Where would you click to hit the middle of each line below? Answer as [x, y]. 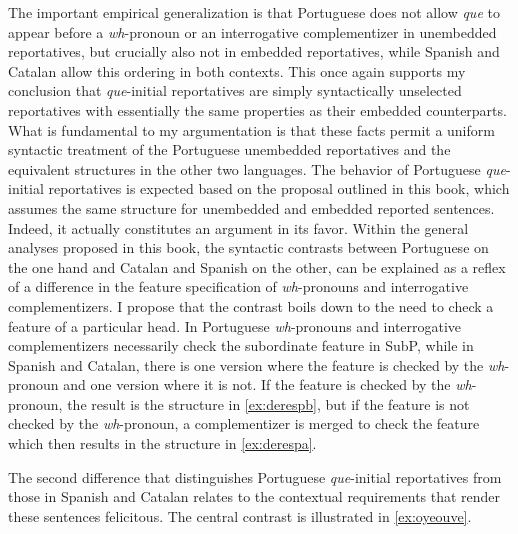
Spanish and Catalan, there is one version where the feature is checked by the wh [256, 364]
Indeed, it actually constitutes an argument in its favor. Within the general [238, 227]
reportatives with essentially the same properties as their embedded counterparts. [257, 109]
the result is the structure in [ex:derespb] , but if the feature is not [268, 403]
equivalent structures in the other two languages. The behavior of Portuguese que [257, 168]
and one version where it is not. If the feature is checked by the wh [267, 384]
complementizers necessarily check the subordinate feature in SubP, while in [241, 345]
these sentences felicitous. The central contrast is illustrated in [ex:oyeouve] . [240, 515]
